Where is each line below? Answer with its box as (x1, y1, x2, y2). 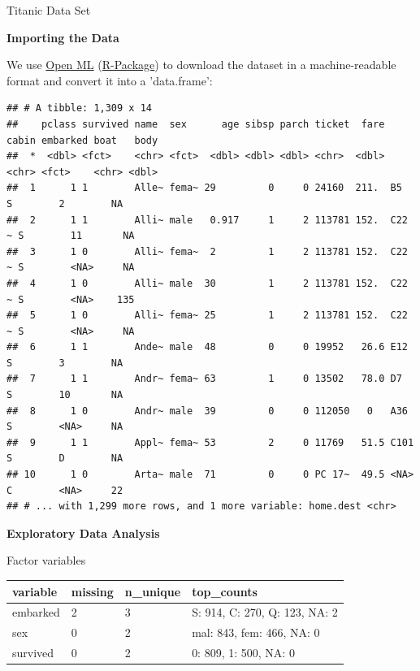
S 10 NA (6, 389, 123, 401)
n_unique (124, 582, 181, 600)
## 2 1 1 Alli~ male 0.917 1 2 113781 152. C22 (6, 214, 408, 226)
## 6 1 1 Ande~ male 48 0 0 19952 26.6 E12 (6, 341, 408, 353)
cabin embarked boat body (6, 134, 158, 146)
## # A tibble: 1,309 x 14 (6, 102, 152, 115)
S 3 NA (6, 357, 123, 369)
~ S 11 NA (6, 230, 135, 242)
